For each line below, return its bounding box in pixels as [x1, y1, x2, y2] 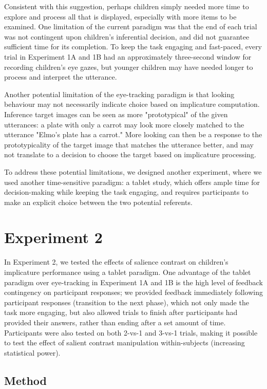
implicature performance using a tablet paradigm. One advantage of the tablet [4, 267, 251, 277]
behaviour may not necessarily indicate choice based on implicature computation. [4, 99, 260, 109]
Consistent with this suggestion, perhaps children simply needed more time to [4, 1, 249, 11]
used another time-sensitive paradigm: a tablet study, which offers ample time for [4, 176, 260, 187]
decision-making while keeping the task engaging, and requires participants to [4, 187, 249, 197]
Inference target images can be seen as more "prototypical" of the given [4, 108, 228, 119]
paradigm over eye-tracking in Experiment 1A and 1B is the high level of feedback [4, 276, 263, 287]
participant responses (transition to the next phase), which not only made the [4, 297, 249, 307]
